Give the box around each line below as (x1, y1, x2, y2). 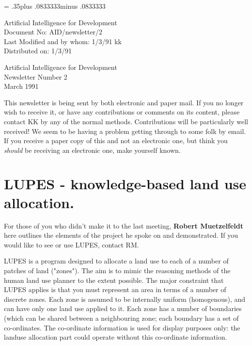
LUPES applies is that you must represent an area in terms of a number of (4, 284, 226, 295)
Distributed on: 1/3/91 (4, 46, 72, 56)
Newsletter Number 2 (4, 71, 67, 82)
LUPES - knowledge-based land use (4, 173, 246, 193)
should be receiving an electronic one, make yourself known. (4, 145, 181, 155)
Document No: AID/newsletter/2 (4, 27, 103, 37)
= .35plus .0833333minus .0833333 (4, 1, 106, 11)
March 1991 (4, 81, 39, 91)
